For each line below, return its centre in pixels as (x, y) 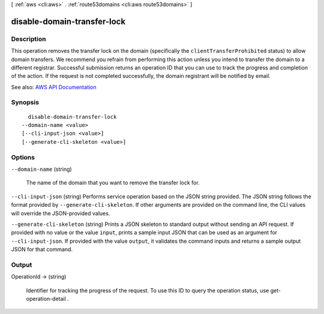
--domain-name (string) (41, 169)
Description (28, 39)
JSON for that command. (42, 249)
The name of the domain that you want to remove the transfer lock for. (113, 183)
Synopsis (25, 102)
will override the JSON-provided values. (61, 213)
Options (23, 157)
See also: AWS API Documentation (54, 87)
